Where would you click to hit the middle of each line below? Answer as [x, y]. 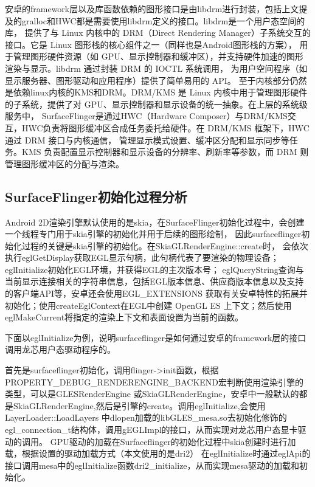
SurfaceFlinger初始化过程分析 [96, 196]
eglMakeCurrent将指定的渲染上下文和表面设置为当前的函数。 [124, 317]
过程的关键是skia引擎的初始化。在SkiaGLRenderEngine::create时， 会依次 [165, 245]
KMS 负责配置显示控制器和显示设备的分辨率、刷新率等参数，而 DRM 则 [165, 152]
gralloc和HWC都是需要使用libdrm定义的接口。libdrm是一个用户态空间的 [163, 20]
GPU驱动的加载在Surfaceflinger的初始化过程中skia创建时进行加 [173, 441]
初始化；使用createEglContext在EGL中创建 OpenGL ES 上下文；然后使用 [148, 305]
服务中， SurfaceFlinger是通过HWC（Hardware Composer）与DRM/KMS [146, 116]
